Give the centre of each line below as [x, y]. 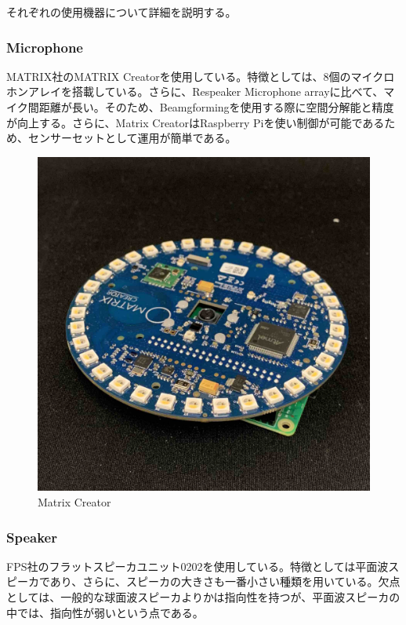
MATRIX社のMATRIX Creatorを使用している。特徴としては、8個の [179, 76]
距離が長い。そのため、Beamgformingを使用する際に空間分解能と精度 [216, 107]
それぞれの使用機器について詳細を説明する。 [121, 12]
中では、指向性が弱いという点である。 [105, 612]
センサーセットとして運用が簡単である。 [132, 138]
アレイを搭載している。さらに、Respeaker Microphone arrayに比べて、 [206, 91]
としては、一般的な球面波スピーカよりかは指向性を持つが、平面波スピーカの [203, 597]
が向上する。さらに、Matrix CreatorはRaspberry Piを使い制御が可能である [196, 122]
